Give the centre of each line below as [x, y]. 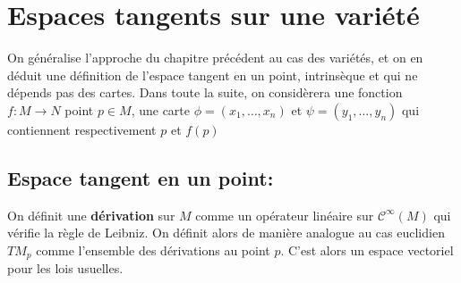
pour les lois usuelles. [65, 268]
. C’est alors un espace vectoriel [367, 250]
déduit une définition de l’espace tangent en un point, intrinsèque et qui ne [213, 75]
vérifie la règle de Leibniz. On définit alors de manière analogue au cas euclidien [226, 233]
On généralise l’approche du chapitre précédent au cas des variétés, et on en [215, 58]
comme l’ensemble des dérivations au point [153, 250]
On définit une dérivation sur [91, 215]
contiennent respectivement [82, 129]
